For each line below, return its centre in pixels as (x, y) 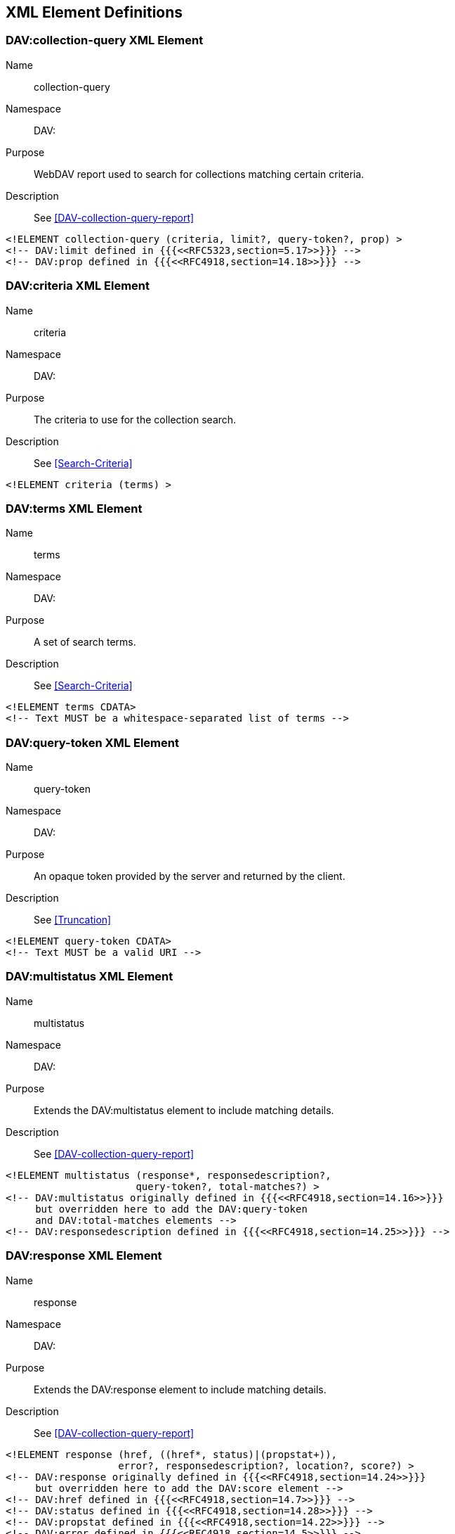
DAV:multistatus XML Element (90, 977)
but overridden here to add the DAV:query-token (171, 1209)
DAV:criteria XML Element (78, 286)
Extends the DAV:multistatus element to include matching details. (184, 1110)
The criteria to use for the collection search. (135, 419)
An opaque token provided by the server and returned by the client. (190, 876)
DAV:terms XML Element (74, 508)
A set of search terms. (85, 642)
